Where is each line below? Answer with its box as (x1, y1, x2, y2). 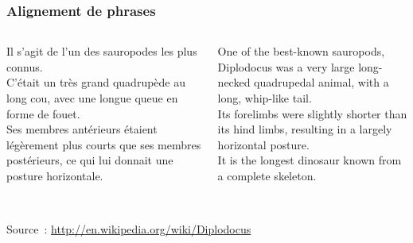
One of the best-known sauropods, (217, 43, 385, 60)
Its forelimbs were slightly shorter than (217, 105, 407, 121)
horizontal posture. (217, 136, 310, 152)
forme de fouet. (6, 105, 80, 121)
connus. (6, 58, 43, 75)
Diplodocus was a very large (217, 58, 355, 75)
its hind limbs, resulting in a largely (217, 121, 392, 137)
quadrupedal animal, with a (254, 74, 389, 91)
